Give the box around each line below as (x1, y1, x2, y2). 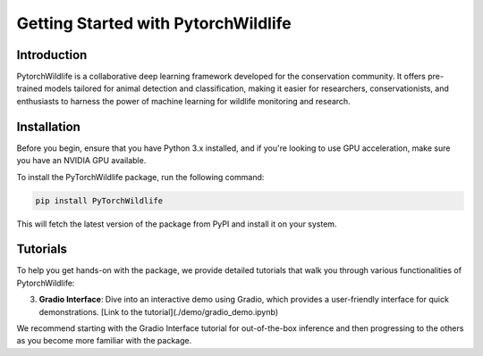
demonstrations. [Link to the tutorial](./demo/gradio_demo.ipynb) (38, 306, 279, 317)
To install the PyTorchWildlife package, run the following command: (16, 171, 265, 182)
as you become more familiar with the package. (16, 335, 192, 346)
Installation (16, 119, 80, 134)
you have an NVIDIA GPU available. (16, 155, 147, 166)
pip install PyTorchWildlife (35, 195, 164, 205)
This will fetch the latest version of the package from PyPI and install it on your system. (16, 219, 337, 229)
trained (16, 83, 44, 94)
